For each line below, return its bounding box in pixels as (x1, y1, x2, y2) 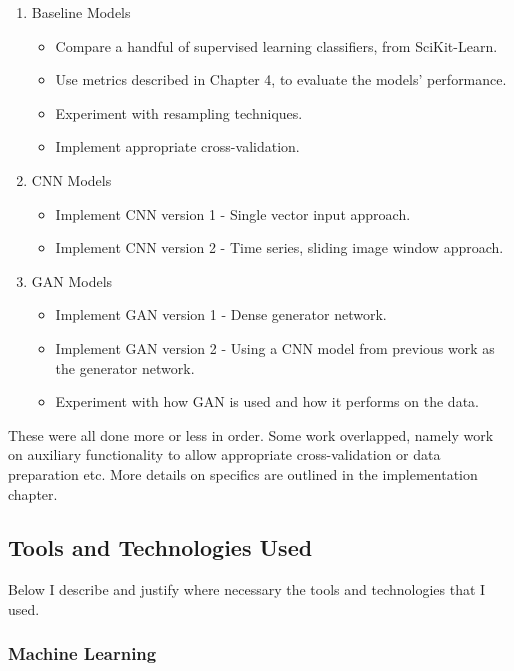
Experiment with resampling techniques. (55, 102, 303, 123)
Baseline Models (31, 2, 131, 22)
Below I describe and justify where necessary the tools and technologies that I (8, 579, 486, 600)
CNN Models (31, 169, 112, 190)
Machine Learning (8, 641, 157, 666)
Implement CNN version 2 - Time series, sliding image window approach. (55, 237, 504, 258)
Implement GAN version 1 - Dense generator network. (55, 304, 387, 325)
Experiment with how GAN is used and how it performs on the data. (55, 391, 479, 412)
